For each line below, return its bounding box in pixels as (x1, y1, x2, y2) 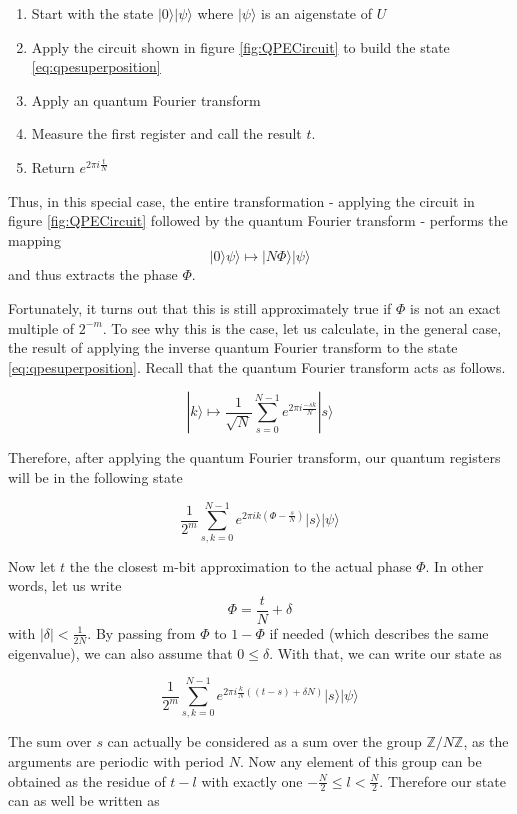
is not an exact (410, 297, 501, 318)
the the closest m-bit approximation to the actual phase (69, 555, 412, 576)
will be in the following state (8, 466, 183, 487)
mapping (8, 229, 61, 250)
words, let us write (8, 575, 122, 596)
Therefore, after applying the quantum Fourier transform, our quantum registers (8, 447, 501, 468)
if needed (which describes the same (269, 622, 489, 643)
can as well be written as (8, 790, 160, 811)
